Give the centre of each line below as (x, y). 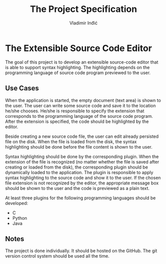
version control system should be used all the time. (57, 256)
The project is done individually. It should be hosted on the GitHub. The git (81, 251)
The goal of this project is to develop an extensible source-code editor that (82, 62)
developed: (17, 203)
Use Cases (22, 88)
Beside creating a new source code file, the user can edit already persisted (82, 136)
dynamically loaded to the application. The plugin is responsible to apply (79, 172)
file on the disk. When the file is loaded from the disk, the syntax (71, 141)
